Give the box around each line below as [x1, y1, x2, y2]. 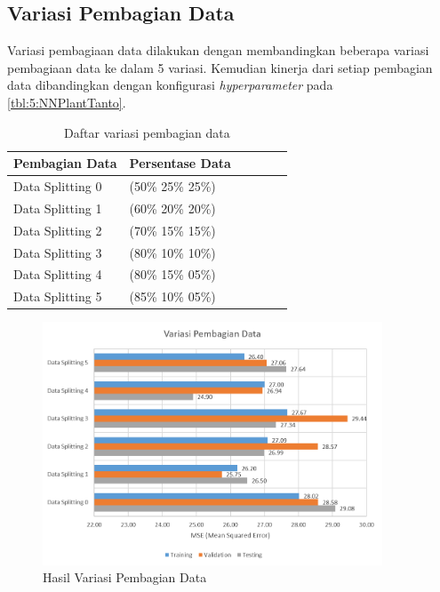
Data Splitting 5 [13, 287, 102, 306]
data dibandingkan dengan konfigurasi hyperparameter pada [7, 76, 333, 94]
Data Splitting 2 [13, 220, 102, 239]
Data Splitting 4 [13, 265, 102, 284]
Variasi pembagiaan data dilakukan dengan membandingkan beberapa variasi [7, 41, 429, 60]
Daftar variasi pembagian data [64, 123, 230, 141]
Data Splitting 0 [13, 177, 102, 196]
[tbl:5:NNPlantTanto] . [7, 92, 126, 111]
